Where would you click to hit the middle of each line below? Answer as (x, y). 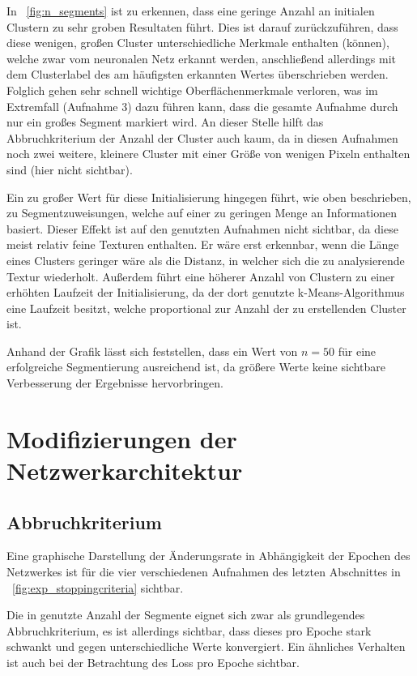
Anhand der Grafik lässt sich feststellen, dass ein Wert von (152, 351)
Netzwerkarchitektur (125, 471)
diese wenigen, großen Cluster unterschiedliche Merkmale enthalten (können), (198, 43)
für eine (357, 351)
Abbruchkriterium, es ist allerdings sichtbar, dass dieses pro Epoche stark (189, 630)
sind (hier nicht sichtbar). (70, 169)
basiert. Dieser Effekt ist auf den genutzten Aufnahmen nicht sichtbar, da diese (202, 228)
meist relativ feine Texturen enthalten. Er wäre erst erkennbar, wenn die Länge (203, 244)
